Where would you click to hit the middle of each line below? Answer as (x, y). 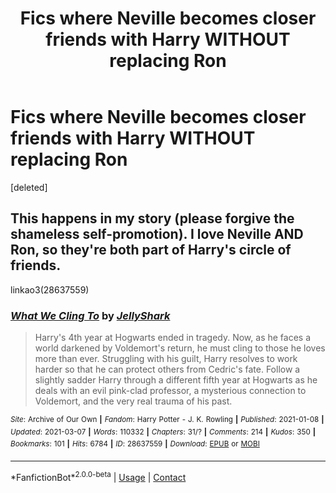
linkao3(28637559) (50, 289)
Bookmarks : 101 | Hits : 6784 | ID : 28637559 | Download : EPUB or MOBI (135, 444)
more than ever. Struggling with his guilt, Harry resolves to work (166, 359)
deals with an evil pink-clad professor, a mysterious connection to (170, 391)
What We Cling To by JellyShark (90, 315)
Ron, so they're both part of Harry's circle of (151, 250)
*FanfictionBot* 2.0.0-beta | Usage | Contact (98, 476)
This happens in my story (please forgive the (152, 218)
